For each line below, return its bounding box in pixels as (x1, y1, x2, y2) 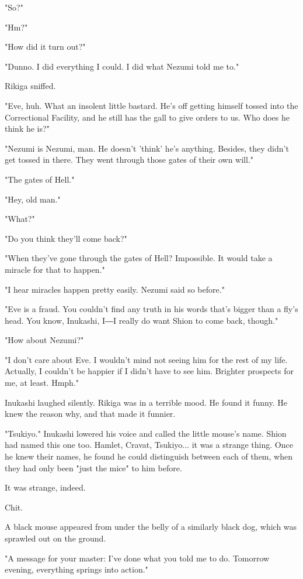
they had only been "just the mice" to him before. (5, 461, 182, 474)
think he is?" (5, 122, 50, 135)
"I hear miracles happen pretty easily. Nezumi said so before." (5, 283, 225, 295)
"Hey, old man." (5, 193, 61, 205)
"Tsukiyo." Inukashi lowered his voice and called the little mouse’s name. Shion (5, 427, 287, 439)
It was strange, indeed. (5, 481, 86, 494)
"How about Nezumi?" (5, 334, 84, 346)
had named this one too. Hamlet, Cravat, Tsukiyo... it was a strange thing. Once (5, 438, 293, 451)
